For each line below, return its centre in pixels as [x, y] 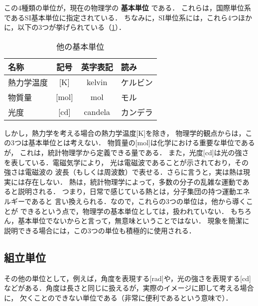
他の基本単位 [80, 46]
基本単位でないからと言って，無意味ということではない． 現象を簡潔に [133, 221]
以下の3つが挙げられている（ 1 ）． [71, 27]
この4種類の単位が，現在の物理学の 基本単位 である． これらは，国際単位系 [128, 7]
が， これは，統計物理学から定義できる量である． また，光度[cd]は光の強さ [127, 152]
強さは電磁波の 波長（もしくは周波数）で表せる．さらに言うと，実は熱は [124, 172]
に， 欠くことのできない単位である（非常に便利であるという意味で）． [118, 297]
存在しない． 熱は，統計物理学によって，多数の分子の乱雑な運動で [133, 181]
